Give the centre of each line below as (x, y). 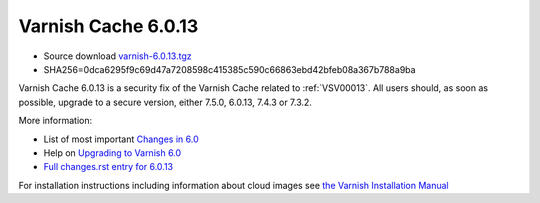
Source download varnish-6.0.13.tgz (117, 56)
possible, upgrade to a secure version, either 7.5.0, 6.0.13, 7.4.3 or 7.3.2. (165, 102)
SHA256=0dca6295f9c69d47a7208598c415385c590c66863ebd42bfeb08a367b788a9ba (229, 69)
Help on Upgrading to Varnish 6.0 (112, 152)
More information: (55, 121)
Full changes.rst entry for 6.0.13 (108, 167)
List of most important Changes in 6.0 (121, 139)
